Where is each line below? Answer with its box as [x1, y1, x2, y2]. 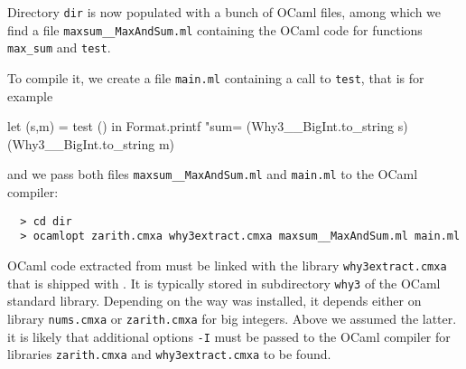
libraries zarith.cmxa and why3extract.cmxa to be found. [7, 345, 331, 364]
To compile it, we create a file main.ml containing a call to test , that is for [7, 68, 424, 87]
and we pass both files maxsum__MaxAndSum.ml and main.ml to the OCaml [7, 165, 418, 184]
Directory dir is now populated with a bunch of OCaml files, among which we [7, 3, 442, 21]
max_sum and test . [7, 38, 111, 57]
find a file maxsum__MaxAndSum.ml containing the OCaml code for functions [7, 20, 423, 39]
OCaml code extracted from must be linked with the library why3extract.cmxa [7, 255, 447, 274]
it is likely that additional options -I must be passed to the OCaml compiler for [7, 326, 451, 345]
